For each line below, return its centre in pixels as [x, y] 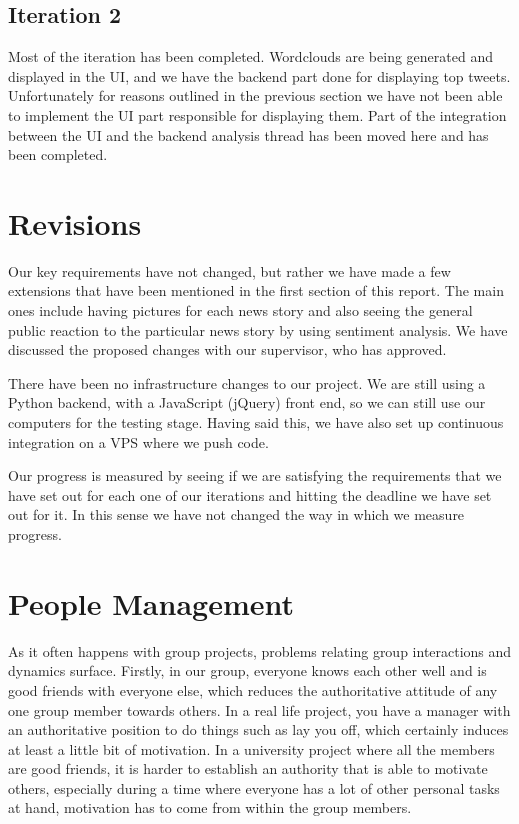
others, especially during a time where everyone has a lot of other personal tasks [254, 787]
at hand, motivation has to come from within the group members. [210, 807]
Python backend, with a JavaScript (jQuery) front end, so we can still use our [247, 402]
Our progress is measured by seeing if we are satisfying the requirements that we [255, 475]
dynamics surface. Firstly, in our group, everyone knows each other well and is [247, 670]
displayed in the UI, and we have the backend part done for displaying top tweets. [259, 75]
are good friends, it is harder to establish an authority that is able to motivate [248, 768]
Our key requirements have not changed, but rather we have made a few [229, 270]
